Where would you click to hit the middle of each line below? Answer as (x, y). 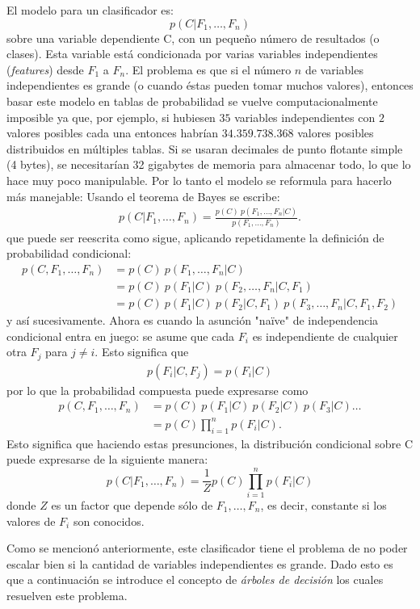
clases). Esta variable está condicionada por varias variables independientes (192, 54)
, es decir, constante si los (323, 505)
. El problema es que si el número (208, 69)
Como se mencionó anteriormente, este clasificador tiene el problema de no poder (207, 548)
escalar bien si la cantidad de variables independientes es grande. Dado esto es (200, 563)
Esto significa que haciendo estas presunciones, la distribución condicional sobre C (210, 443)
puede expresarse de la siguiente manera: (107, 459)
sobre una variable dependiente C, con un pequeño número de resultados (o (193, 38)
